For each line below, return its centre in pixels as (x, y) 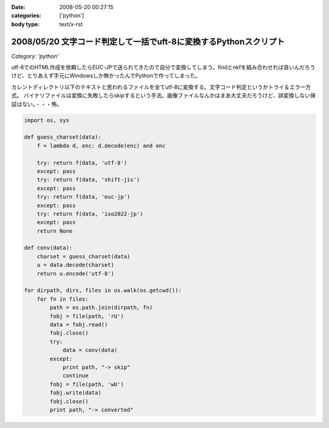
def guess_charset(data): (63, 137)
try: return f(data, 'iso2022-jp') (90, 214)
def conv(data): (48, 248)
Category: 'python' (35, 56)
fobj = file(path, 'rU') (87, 316)
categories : (26, 16)
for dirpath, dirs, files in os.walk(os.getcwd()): (103, 290)
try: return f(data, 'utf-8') (82, 163)
